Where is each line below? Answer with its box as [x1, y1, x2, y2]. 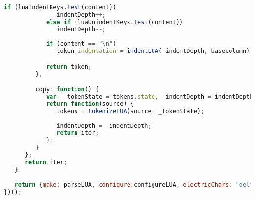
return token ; [46, 63, 92, 70]
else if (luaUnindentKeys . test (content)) [46, 18, 183, 25]
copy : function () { [35, 86, 99, 93]
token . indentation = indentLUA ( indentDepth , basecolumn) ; [56, 48, 254, 55]
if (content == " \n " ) [46, 40, 117, 48]
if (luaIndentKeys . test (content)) [4, 4, 117, 11]
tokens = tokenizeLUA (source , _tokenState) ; [56, 107, 204, 115]
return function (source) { [46, 100, 134, 107]
